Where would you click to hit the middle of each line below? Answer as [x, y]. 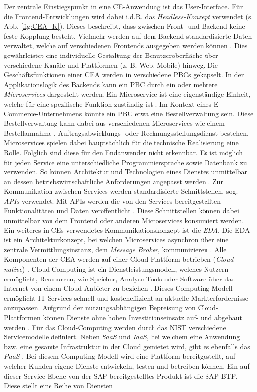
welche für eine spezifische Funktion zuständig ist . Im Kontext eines [108, 103]
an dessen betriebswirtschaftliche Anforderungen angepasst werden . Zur [114, 181]
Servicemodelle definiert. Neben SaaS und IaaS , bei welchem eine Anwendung [122, 337]
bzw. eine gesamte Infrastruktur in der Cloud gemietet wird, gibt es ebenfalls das [127, 346]
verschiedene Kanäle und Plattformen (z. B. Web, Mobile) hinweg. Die [111, 65]
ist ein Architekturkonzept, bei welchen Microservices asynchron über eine [116, 240]
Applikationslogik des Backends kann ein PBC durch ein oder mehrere [111, 84]
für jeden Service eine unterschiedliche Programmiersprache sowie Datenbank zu [126, 162]
